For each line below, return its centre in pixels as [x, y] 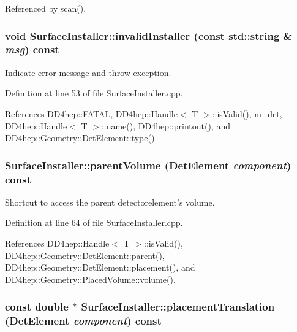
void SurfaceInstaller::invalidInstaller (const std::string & [149, 35]
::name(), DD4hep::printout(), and [166, 125]
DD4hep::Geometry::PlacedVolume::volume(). [90, 279]
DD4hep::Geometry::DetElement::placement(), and [100, 267]
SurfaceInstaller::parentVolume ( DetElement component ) [148, 165]
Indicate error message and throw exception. [88, 72]
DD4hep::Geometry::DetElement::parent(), [85, 255]
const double [37, 307]
